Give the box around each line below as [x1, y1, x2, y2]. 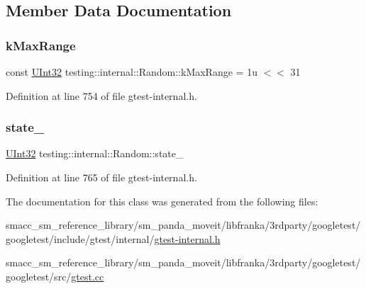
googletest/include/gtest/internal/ [6, 231, 155, 246]
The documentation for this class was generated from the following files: [6, 193, 318, 208]
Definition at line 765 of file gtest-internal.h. [6, 170, 197, 184]
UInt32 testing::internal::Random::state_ [6, 146, 184, 161]
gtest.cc [71, 268, 104, 283]
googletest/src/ [6, 268, 72, 283]
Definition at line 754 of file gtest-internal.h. [6, 88, 197, 103]
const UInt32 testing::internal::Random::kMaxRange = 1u [6, 64, 257, 79]
